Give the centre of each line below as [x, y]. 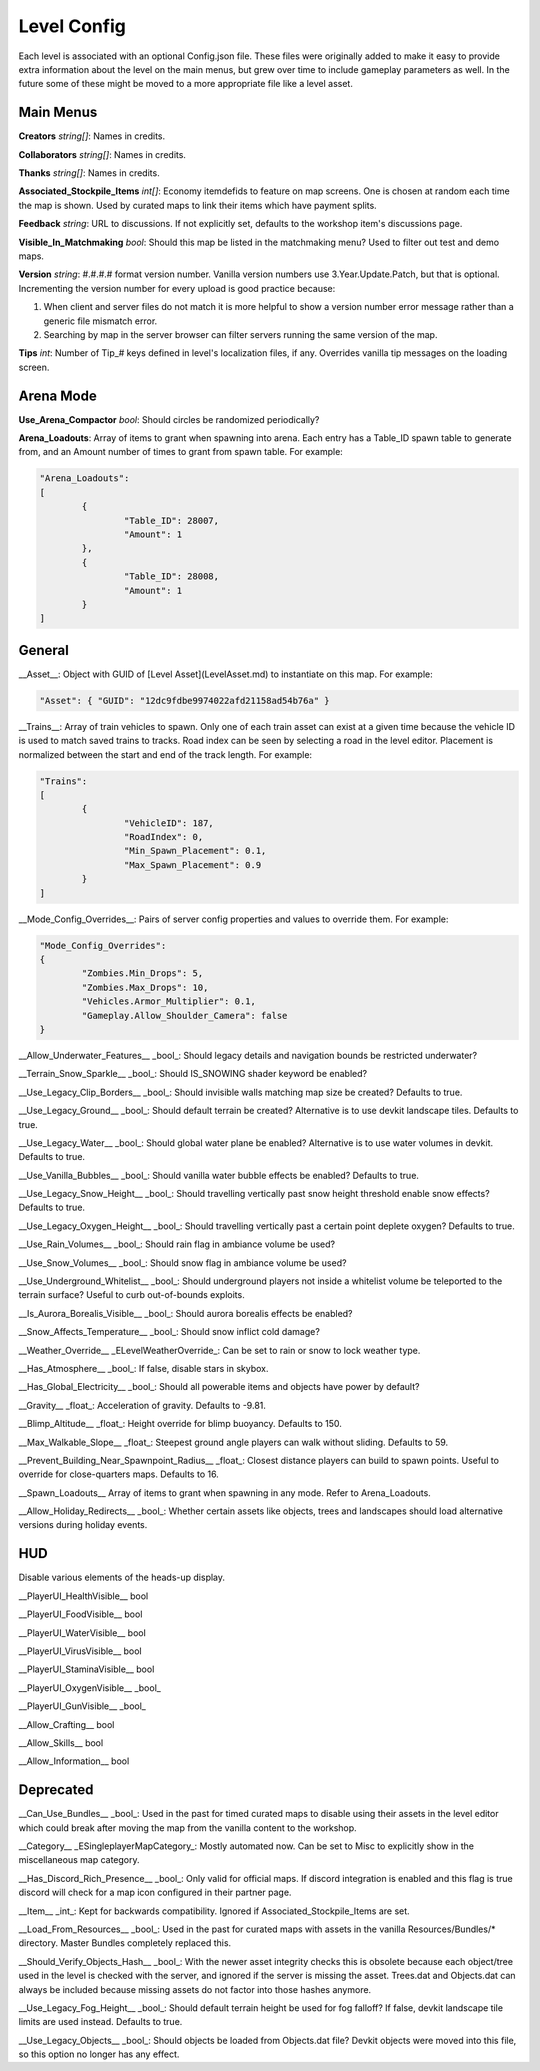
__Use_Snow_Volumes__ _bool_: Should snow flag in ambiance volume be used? [182, 1262]
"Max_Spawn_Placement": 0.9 [192, 864]
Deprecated [56, 1790]
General [44, 650]
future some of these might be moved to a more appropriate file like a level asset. [186, 84]
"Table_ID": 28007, [171, 520]
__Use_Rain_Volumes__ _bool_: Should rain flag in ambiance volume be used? [176, 1244]
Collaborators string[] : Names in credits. [102, 154]
